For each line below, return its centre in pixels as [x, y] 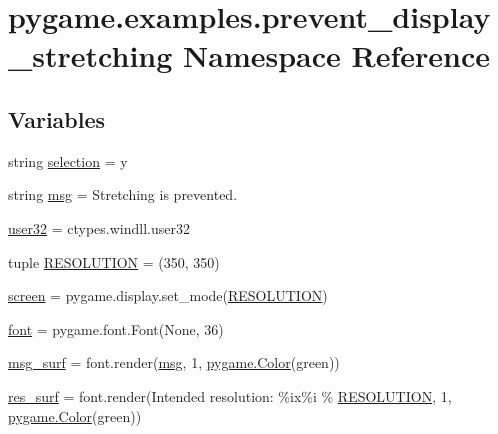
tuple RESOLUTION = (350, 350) [114, 261]
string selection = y [68, 160]
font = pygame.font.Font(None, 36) [116, 328]
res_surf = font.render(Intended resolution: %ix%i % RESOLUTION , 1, [230, 395]
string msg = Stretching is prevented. [123, 194]
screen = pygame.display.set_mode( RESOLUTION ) [168, 295]
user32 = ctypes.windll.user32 [99, 227]
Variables [57, 118]
